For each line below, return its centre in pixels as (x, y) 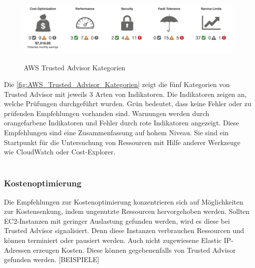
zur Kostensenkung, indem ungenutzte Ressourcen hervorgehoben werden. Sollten (127, 211)
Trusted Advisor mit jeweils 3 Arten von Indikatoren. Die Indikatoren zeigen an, (125, 94)
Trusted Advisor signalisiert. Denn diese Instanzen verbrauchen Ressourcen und (124, 230)
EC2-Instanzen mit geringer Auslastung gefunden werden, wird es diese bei (117, 221)
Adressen (17, 250)
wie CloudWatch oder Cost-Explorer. (60, 152)
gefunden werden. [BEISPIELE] (52, 259)
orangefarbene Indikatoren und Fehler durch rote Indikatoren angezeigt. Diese (122, 123)
